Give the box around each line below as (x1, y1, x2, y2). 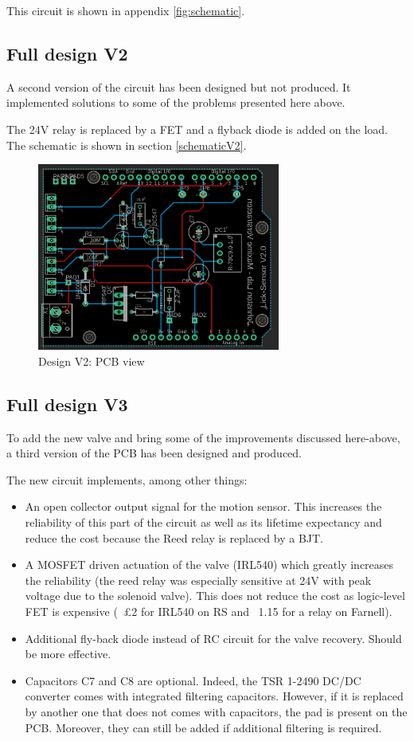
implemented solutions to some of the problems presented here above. (6, 94, 346, 111)
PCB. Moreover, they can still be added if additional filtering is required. (25, 719, 382, 735)
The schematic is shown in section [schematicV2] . (6, 136, 247, 153)
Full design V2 (6, 41, 128, 65)
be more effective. (25, 645, 111, 662)
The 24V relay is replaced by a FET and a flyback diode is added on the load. (6, 120, 388, 137)
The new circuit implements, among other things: (6, 471, 248, 488)
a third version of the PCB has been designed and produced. (6, 445, 302, 461)
